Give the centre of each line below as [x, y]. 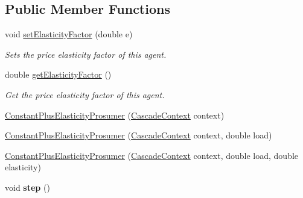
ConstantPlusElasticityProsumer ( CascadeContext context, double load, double [152, 155]
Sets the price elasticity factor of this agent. [86, 54]
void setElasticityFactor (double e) [69, 34]
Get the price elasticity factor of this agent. [85, 94]
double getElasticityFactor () [58, 74]
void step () [27, 187]
